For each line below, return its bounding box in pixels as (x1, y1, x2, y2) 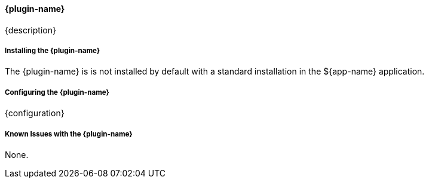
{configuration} (5, 108, 65, 119)
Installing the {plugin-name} (5, 46, 100, 55)
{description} (5, 24, 56, 35)
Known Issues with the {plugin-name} (5, 129, 133, 138)
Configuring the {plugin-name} (5, 88, 110, 97)
